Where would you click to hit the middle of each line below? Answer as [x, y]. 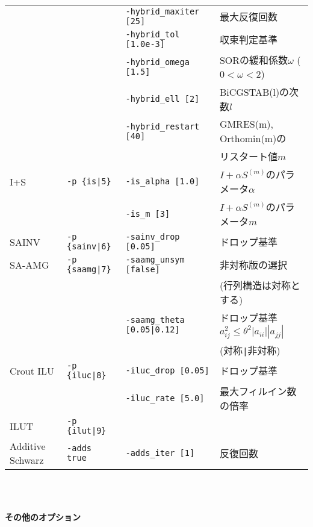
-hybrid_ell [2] [163, 99]
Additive [28, 446]
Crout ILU [32, 370]
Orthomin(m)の [253, 138]
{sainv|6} [89, 246]
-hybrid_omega [157, 62]
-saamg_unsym [155, 260]
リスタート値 [248, 156]
